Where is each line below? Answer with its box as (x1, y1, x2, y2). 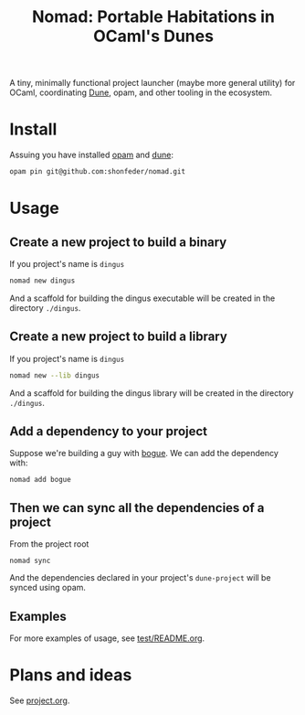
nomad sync (9, 556, 51, 566)
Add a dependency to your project (9, 423, 208, 439)
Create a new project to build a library (9, 329, 228, 345)
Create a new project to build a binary (9, 234, 227, 250)
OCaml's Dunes (92, 26, 215, 47)
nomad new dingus (9, 276, 76, 285)
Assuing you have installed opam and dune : (9, 149, 174, 161)
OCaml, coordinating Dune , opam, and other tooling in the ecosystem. (9, 87, 272, 98)
